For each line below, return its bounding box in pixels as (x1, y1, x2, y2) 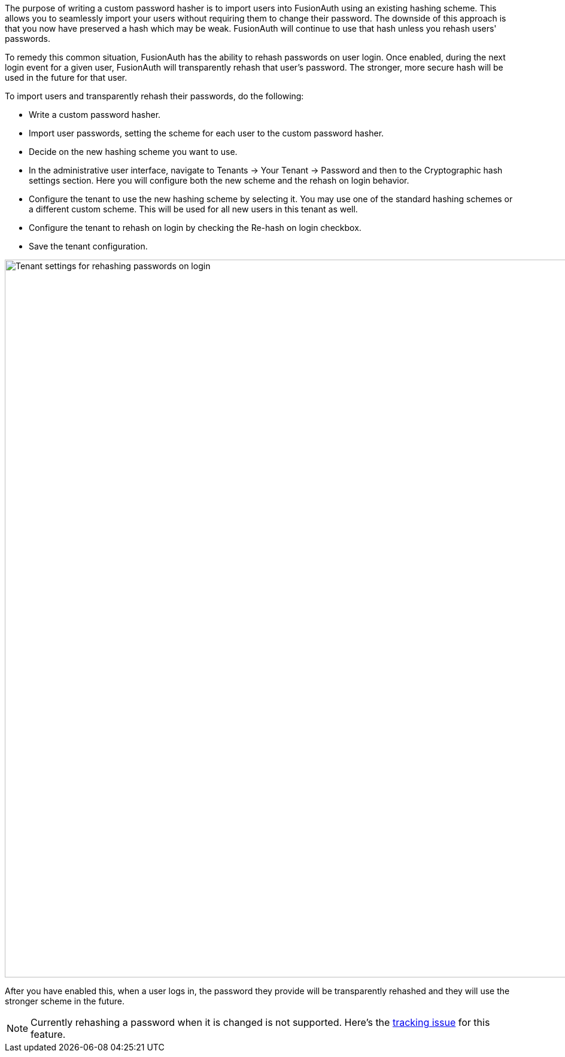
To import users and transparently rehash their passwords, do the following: (5, 91, 304, 101)
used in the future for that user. (5, 72, 127, 83)
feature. (31, 1028, 66, 1040)
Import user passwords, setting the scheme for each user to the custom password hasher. (29, 128, 384, 138)
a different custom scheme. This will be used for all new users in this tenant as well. (29, 204, 358, 214)
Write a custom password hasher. (29, 109, 161, 120)
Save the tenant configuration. (29, 241, 148, 251)
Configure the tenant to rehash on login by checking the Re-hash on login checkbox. (29, 223, 362, 233)
